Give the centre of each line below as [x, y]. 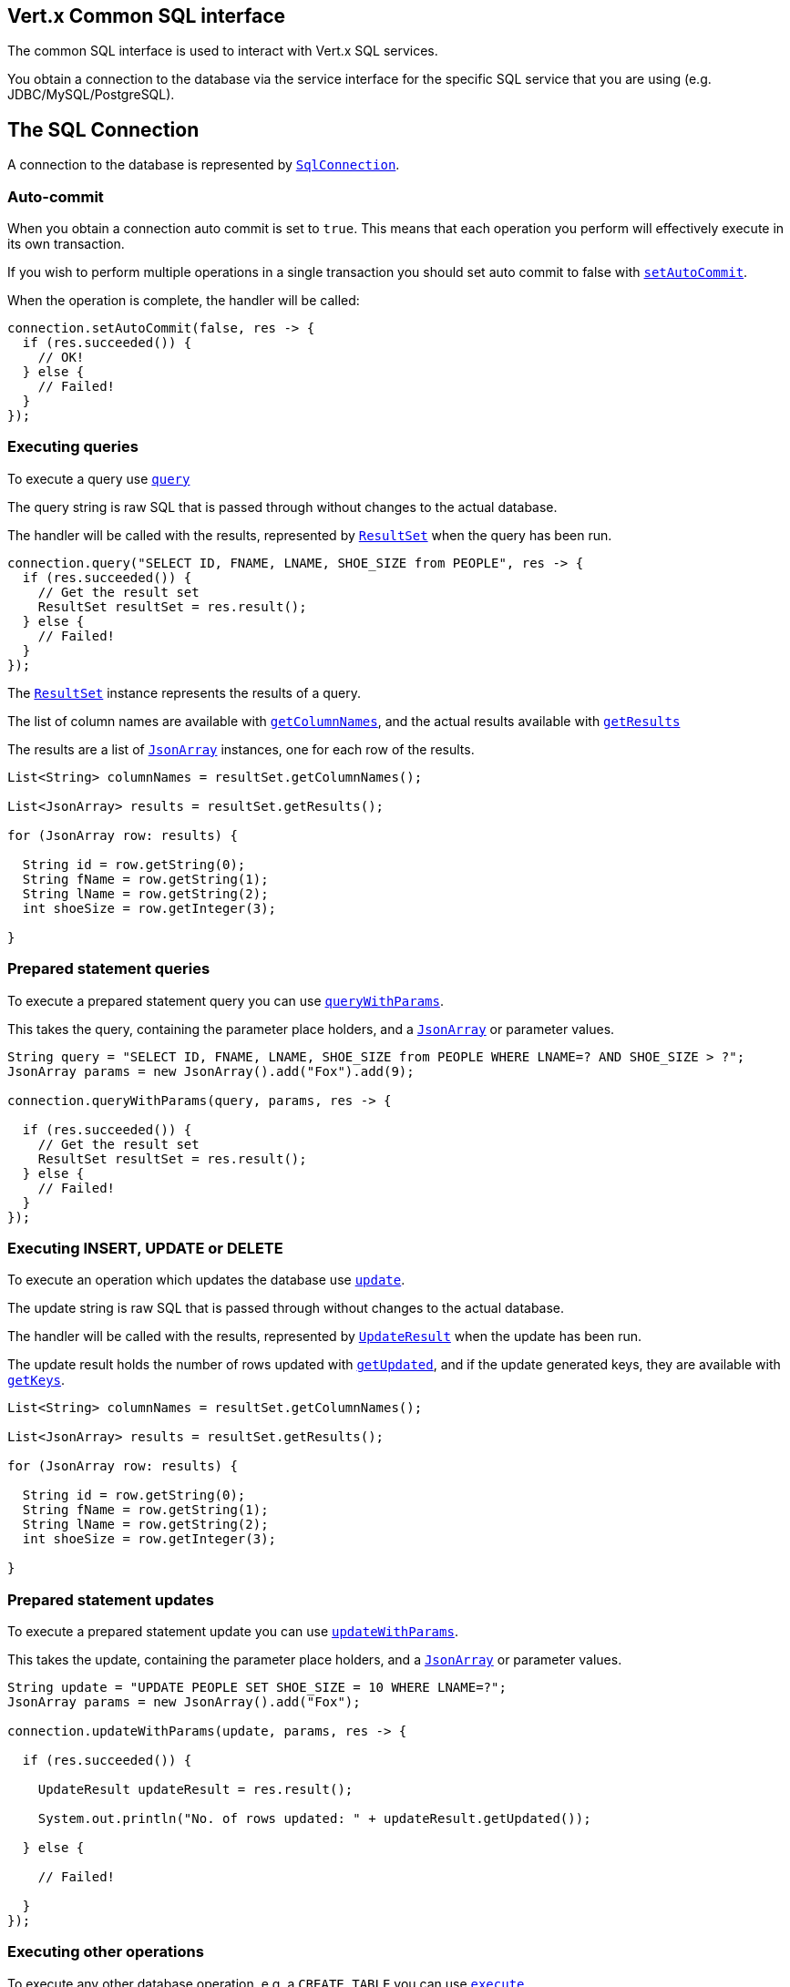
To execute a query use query [99, 478]
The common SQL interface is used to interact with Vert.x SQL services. [223, 51]
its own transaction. [66, 244]
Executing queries [73, 447]
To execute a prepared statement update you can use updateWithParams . [233, 1632]
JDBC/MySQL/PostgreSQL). [91, 95]
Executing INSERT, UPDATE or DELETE [145, 1248]
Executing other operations [106, 1952]
